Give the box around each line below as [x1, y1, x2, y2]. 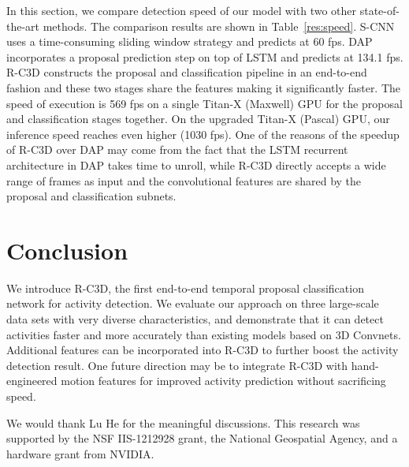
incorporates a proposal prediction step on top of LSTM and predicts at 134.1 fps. [6, 48, 403, 65]
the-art [6, 17, 40, 34]
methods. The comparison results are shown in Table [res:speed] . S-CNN [43, 17, 395, 34]
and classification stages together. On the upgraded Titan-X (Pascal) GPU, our [6, 110, 390, 127]
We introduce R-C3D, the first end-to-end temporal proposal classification [6, 279, 364, 296]
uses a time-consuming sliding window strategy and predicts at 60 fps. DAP [6, 33, 373, 50]
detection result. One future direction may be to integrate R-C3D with [6, 357, 348, 373]
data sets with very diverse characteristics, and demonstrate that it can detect [6, 311, 384, 327]
